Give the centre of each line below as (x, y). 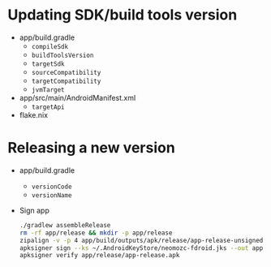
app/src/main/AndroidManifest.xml (77, 97)
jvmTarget (48, 90)
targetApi (48, 107)
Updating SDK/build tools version (123, 15)
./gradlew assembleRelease (65, 225)
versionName (52, 195)
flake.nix (34, 114)
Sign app (34, 210)
